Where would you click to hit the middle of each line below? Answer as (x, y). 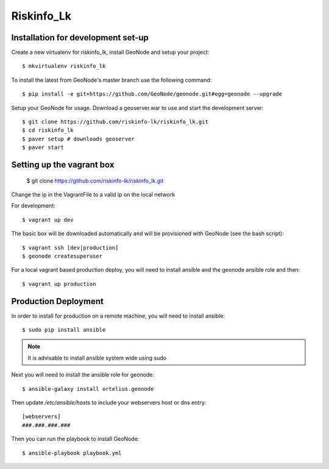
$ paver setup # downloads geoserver (79, 139)
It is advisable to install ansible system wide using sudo (97, 358)
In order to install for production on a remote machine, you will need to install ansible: (118, 316)
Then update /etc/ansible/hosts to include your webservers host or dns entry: (109, 402)
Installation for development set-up (80, 38)
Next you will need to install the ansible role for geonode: (83, 375)
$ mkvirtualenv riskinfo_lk (64, 66)
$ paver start (43, 147)
